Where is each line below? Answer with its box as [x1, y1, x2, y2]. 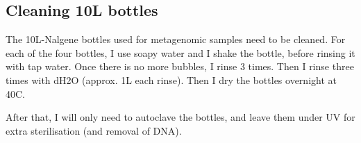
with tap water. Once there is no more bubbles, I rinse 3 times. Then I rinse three [6, 59, 354, 74]
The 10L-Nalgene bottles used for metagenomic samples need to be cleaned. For [6, 32, 346, 47]
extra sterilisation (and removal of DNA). [6, 123, 182, 137]
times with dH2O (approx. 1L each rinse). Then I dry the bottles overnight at [6, 72, 337, 87]
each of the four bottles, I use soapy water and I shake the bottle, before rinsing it [6, 45, 355, 60]
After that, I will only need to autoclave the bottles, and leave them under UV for [6, 110, 355, 124]
